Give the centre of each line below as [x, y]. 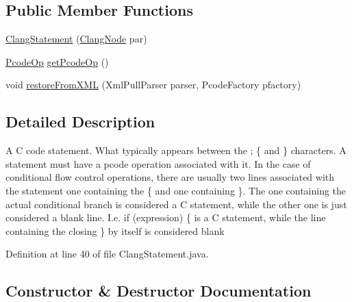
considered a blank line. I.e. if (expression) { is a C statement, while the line [166, 217]
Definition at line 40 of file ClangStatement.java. [107, 254]
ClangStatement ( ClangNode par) [76, 39]
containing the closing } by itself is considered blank [115, 230]
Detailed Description [80, 122]
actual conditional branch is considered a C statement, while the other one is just [176, 204]
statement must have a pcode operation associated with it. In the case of [158, 163]
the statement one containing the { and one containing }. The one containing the [176, 190]
